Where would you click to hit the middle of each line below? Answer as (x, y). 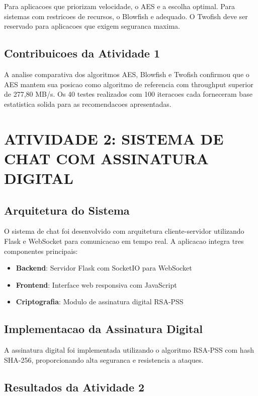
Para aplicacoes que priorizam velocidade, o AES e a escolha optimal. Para (119, 6)
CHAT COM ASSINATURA (106, 158)
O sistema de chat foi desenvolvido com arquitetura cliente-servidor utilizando (124, 231)
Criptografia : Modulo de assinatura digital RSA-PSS (100, 302)
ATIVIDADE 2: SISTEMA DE (114, 138)
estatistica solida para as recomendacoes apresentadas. (88, 104)
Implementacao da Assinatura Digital (103, 329)
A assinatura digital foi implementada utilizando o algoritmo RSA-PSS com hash (129, 350)
